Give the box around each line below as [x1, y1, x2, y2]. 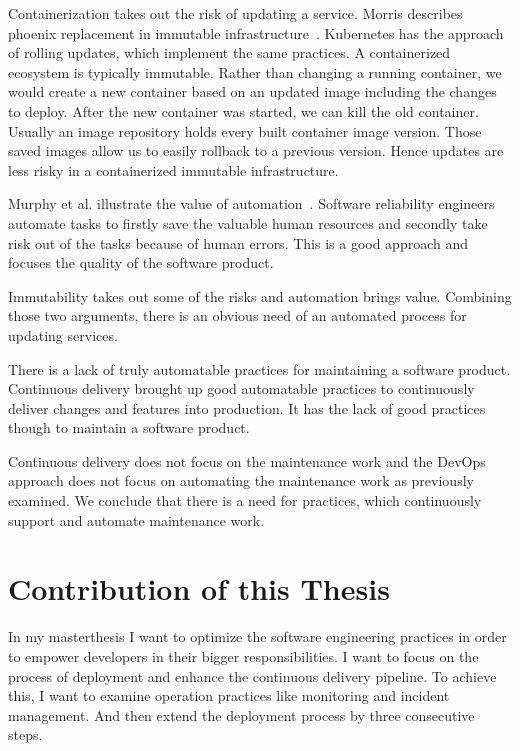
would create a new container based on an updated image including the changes [8, 81, 497, 102]
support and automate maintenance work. [8, 509, 265, 530]
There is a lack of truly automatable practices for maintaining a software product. [8, 358, 511, 379]
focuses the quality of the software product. [8, 252, 274, 273]
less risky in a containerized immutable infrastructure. [8, 159, 339, 180]
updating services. [8, 324, 118, 345]
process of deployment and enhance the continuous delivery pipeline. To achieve [8, 665, 497, 686]
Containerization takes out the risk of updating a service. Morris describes [8, 3, 463, 23]
